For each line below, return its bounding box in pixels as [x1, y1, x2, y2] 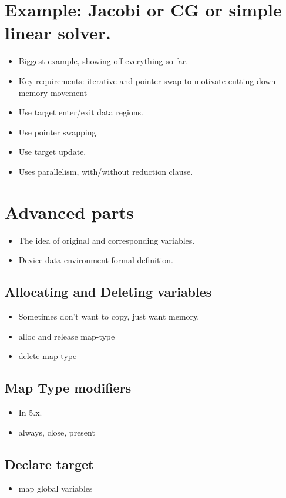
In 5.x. [18, 406, 42, 418]
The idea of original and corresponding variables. [18, 234, 195, 246]
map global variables [18, 482, 93, 494]
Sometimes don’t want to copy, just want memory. [18, 310, 200, 322]
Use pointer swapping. [18, 125, 99, 138]
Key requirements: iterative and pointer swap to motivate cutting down [18, 74, 276, 87]
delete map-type [18, 350, 77, 362]
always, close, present [18, 426, 95, 438]
